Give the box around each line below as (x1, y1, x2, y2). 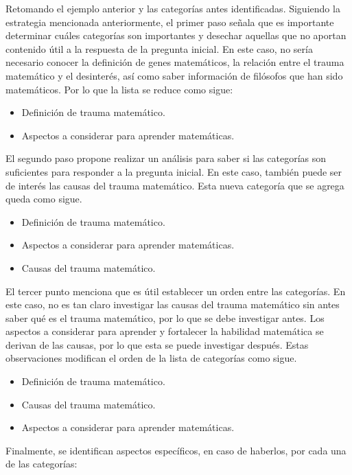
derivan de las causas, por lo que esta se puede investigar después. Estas (5, 337, 309, 351)
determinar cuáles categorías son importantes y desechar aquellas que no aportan (5, 28, 347, 43)
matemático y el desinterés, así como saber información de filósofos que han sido (5, 68, 343, 82)
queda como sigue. (5, 192, 82, 206)
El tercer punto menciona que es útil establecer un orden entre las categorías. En (5, 283, 346, 298)
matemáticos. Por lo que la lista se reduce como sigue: (5, 82, 233, 96)
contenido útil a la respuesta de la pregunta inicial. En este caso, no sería (5, 41, 313, 56)
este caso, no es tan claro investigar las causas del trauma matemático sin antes (5, 297, 340, 312)
